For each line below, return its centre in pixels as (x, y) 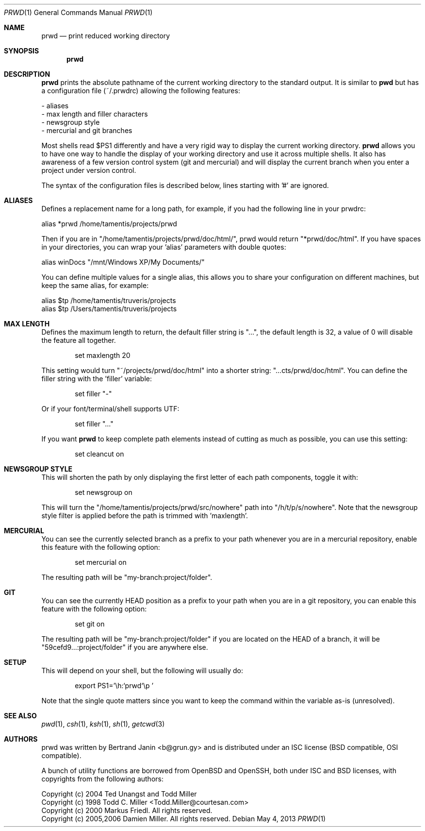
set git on (90, 624)
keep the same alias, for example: (95, 285)
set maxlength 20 (103, 355)
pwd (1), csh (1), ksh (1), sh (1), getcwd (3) (103, 724)
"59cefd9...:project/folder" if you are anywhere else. (125, 647)
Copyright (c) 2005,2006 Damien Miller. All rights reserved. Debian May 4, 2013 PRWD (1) (184, 819)
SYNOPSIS (22, 51)
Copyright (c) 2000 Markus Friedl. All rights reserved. (127, 810)
